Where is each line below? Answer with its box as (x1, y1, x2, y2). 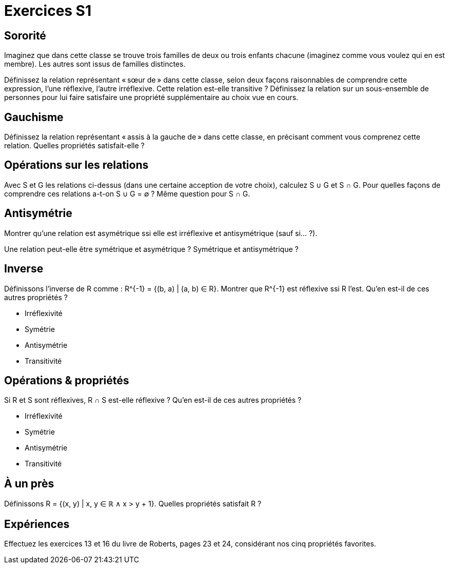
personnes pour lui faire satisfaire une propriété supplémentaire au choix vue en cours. (4, 93, 299, 102)
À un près (4, 477, 54, 490)
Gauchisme (4, 110, 64, 124)
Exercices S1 (4, 2, 92, 19)
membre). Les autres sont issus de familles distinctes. (4, 60, 186, 69)
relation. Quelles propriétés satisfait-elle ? (4, 141, 145, 150)
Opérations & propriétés (4, 374, 129, 387)
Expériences (4, 517, 70, 531)
